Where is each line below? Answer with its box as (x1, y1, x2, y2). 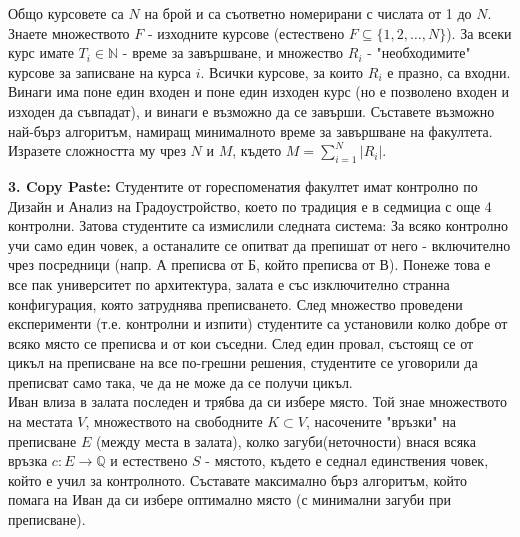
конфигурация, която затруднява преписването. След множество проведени (8, 293, 463, 314)
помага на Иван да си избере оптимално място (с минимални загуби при (8, 489, 451, 510)
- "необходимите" (367, 42, 471, 63)
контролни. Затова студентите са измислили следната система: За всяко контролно (8, 215, 508, 236)
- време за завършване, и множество (122, 42, 344, 63)
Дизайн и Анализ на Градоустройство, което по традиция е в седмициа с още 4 (8, 195, 492, 216)
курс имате (8, 42, 74, 63)
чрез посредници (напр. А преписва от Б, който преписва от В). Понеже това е (8, 254, 491, 275)
